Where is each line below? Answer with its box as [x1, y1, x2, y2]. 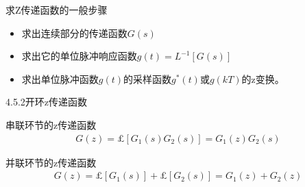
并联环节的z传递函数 [5, 155, 97, 169]
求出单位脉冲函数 [21, 71, 99, 86]
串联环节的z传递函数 [5, 117, 97, 132]
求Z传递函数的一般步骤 [5, 3, 108, 16]
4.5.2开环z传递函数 [5, 95, 87, 109]
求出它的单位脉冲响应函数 [21, 49, 137, 63]
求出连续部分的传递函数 [21, 25, 127, 40]
